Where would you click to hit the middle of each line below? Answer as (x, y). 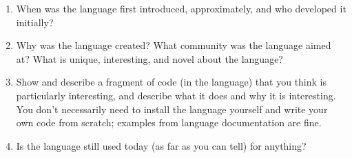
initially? (35, 22)
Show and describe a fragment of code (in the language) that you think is (171, 82)
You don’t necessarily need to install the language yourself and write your (172, 109)
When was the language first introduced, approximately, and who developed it (181, 8)
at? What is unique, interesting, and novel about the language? (149, 58)
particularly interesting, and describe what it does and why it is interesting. (176, 95)
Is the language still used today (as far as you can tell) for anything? (161, 145)
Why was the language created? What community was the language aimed (174, 45)
